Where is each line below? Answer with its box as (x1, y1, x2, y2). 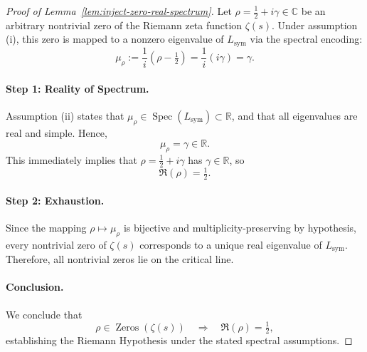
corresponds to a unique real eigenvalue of (139, 237, 322, 252)
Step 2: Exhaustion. (6, 192, 105, 207)
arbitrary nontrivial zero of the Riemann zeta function (6, 17, 243, 32)
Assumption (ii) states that (6, 108, 124, 123)
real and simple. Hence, (6, 125, 107, 140)
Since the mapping (6, 219, 87, 234)
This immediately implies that (6, 152, 137, 167)
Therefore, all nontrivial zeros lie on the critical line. (6, 252, 234, 266)
